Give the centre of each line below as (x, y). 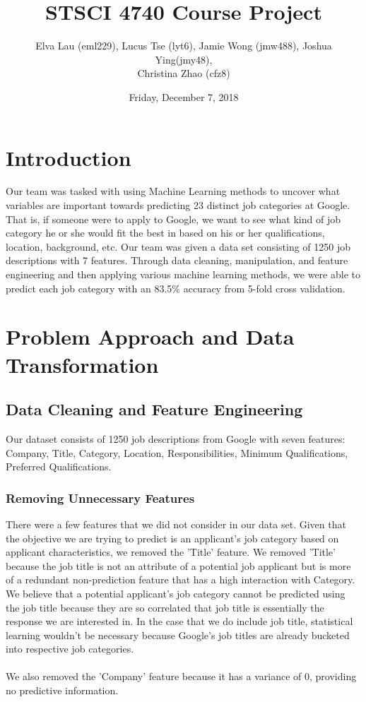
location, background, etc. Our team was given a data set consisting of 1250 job (178, 246)
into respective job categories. (70, 649)
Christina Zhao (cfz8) (184, 73)
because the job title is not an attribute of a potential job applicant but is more (178, 565)
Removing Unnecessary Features (100, 498)
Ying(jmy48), (184, 59)
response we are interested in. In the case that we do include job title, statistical (179, 621)
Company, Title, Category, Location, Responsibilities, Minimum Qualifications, (177, 452)
